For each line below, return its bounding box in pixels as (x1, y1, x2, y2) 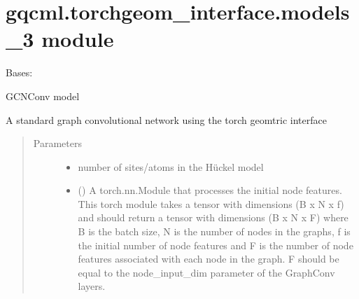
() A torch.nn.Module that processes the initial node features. (78, 183, 342, 197)
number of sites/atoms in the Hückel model (78, 159, 264, 174)
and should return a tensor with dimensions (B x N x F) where (78, 210, 349, 225)
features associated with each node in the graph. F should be (78, 251, 339, 266)
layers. (78, 279, 106, 293)
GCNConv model (6, 88, 80, 103)
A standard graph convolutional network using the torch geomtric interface (6, 112, 327, 127)
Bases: (6, 65, 33, 80)
